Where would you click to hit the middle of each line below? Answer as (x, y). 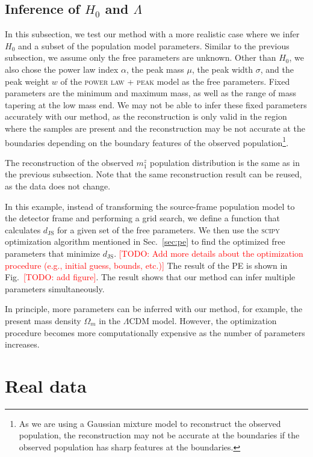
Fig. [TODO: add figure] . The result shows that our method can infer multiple (150, 277)
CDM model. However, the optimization (203, 320)
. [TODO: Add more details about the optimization (209, 253)
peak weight (27, 81)
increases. (22, 344)
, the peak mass (155, 69)
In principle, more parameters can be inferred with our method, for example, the (154, 309)
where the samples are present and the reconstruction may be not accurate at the (155, 128)
